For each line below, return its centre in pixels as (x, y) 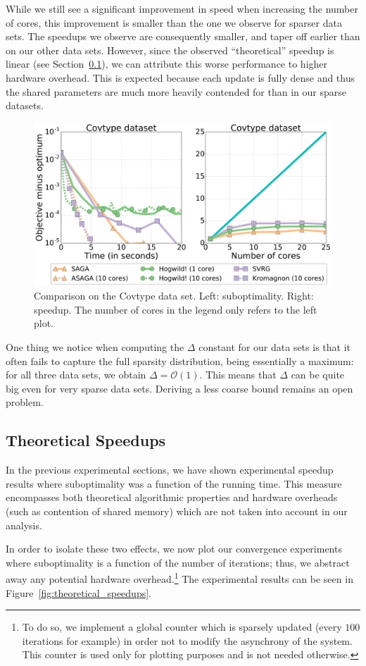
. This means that (238, 375)
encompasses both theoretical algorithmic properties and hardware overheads (172, 497)
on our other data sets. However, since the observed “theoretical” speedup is (170, 50)
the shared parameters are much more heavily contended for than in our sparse (176, 91)
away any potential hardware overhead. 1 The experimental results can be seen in (179, 578)
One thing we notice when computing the (95, 347)
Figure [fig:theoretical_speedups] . (78, 592)
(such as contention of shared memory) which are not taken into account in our (177, 511)
